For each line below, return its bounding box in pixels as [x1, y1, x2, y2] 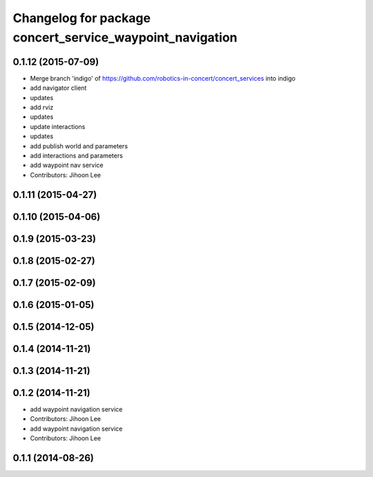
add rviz [30, 104, 54, 112]
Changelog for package [12, 10, 151, 26]
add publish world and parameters [30, 142, 128, 150]
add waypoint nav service [30, 161, 104, 169]
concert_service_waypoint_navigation [12, 30, 238, 45]
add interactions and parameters [30, 151, 124, 159]
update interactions [30, 122, 86, 130]
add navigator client [30, 84, 87, 93]
